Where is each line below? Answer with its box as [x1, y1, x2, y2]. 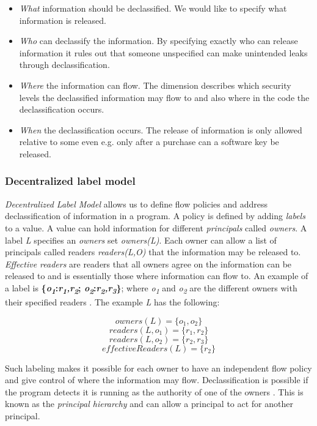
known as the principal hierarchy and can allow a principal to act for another [5, 397, 293, 410]
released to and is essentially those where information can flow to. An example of [5, 269, 308, 282]
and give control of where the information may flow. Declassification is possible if [5, 373, 308, 386]
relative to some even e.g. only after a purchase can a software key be [19, 135, 279, 148]
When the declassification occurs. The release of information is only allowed [19, 123, 302, 136]
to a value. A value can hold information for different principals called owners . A [5, 221, 307, 234]
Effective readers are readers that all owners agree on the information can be [5, 257, 292, 270]
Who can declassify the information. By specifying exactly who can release [19, 34, 298, 47]
